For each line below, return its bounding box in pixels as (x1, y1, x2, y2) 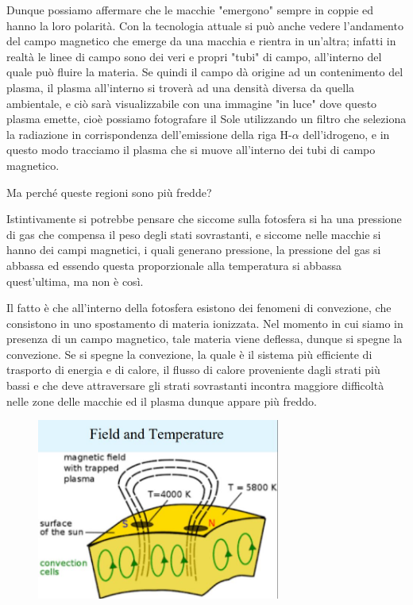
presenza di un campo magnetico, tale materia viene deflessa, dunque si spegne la (6, 330, 403, 347)
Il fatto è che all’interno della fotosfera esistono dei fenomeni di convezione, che (6, 299, 392, 316)
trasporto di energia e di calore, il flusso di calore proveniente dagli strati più (6, 361, 380, 378)
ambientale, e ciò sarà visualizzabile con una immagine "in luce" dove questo (6, 94, 377, 111)
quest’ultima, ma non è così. (6, 272, 144, 289)
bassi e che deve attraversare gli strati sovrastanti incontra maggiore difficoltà (6, 377, 384, 394)
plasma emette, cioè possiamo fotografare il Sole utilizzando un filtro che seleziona (6, 110, 407, 127)
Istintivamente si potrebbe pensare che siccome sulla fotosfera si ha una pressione (6, 210, 402, 227)
